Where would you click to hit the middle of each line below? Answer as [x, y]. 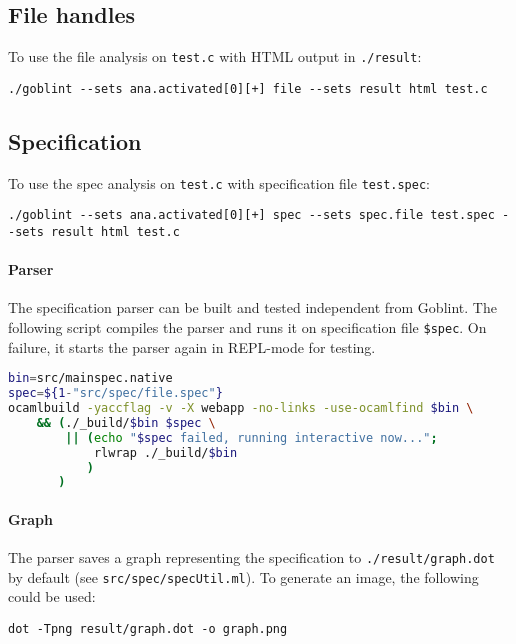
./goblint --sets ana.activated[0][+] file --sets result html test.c [248, 88]
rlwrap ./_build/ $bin [165, 452]
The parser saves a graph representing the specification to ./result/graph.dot [251, 557]
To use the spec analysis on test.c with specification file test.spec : [219, 182]
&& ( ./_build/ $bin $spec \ [126, 422]
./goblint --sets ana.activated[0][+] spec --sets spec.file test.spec [251, 215]
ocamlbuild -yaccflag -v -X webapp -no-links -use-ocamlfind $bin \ [241, 408]
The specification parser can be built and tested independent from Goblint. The [252, 307]
